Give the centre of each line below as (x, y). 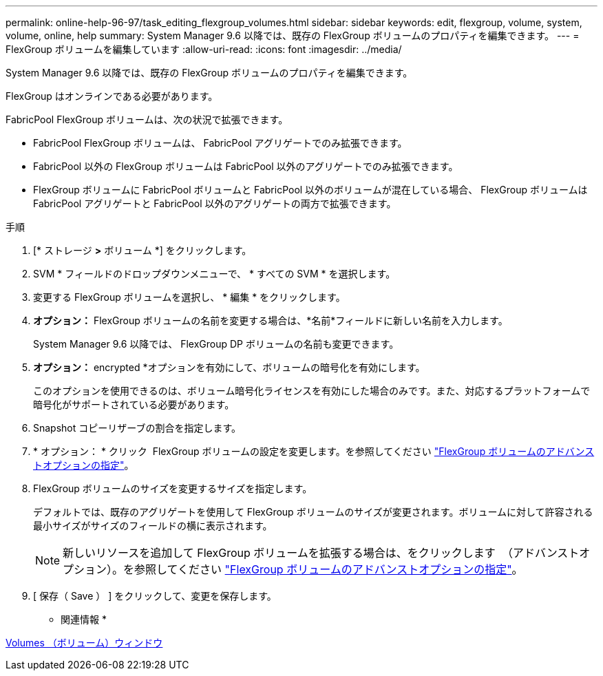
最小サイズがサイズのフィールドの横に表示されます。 (153, 526)
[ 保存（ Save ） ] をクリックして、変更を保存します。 (155, 596)
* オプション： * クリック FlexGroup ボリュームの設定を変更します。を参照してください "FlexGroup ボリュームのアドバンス (314, 451)
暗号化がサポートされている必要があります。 (134, 404)
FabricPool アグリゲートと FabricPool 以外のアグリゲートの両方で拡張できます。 (215, 203)
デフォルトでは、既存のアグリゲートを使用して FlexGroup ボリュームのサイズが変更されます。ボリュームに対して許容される (313, 512)
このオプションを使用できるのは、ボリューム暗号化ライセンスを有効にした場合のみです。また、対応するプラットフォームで (312, 391)
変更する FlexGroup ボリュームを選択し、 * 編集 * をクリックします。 (189, 297)
